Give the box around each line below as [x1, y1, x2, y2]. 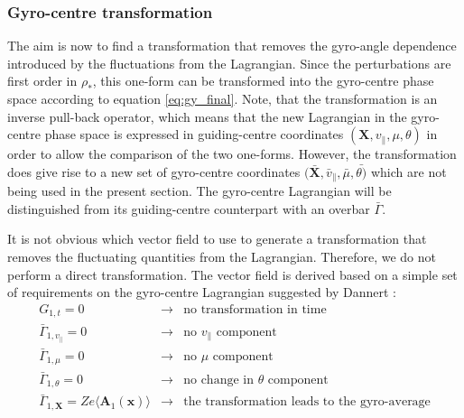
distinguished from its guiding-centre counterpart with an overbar [7, 199, 370, 218]
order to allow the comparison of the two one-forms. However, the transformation [7, 144, 457, 163]
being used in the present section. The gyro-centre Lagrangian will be [7, 181, 392, 200]
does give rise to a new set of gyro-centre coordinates [7, 162, 301, 181]
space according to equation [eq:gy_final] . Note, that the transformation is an [7, 89, 438, 107]
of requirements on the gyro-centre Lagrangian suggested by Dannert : [7, 283, 396, 302]
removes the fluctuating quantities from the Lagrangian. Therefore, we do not [7, 247, 436, 266]
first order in [7, 71, 78, 90]
